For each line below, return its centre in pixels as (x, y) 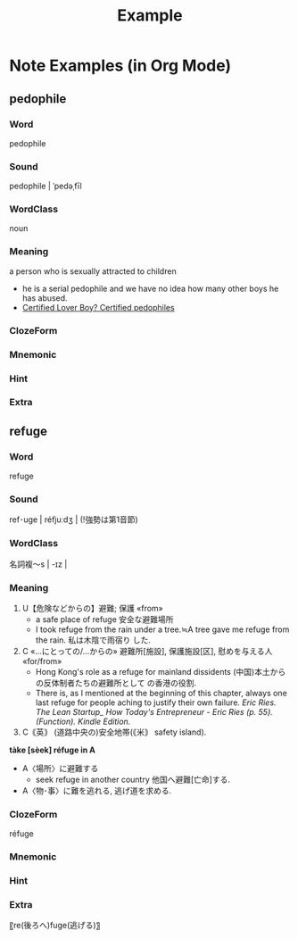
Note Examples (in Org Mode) (120, 66)
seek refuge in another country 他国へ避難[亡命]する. (132, 780)
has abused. (45, 298)
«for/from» (42, 661)
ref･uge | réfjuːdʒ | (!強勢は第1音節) (74, 519)
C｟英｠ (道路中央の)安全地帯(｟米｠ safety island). (114, 732)
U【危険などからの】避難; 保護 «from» (92, 609)
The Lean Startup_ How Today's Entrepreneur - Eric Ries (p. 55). (154, 712)
